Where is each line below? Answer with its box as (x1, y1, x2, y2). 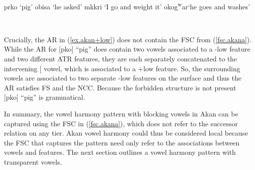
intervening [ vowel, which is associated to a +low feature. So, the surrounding (4, 63, 240, 73)
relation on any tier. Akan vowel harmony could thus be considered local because (4, 128, 248, 138)
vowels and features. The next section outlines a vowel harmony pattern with (4, 147, 236, 157)
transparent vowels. (4, 156, 62, 167)
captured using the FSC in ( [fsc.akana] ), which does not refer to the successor (4, 118, 238, 128)
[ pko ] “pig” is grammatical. (4, 92, 85, 102)
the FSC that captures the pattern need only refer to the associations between (4, 137, 240, 147)
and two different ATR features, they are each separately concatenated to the (4, 54, 237, 64)
